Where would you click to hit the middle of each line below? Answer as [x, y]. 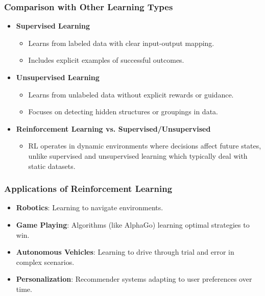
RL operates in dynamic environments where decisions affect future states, [145, 146]
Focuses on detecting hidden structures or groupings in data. [123, 112]
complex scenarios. [45, 262]
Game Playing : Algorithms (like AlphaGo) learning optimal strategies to [133, 224]
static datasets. [52, 166]
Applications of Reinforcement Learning [88, 189]
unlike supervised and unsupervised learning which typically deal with [138, 155]
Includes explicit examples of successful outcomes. [106, 60]
